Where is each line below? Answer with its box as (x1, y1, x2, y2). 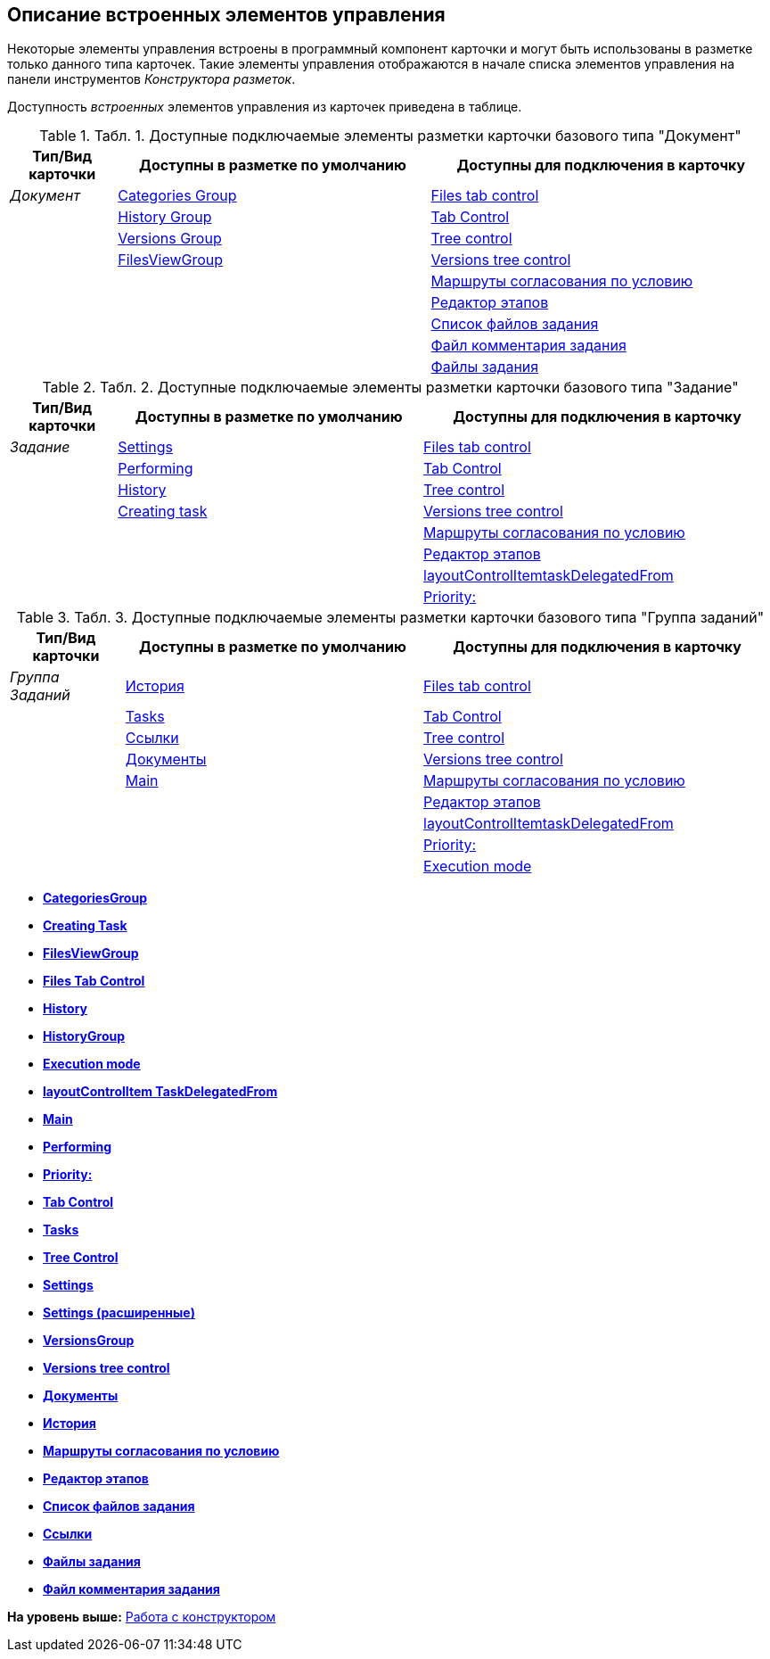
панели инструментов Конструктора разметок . (7, 71, 296, 87)
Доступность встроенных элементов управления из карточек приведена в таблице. (7, 99, 522, 115)
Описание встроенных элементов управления (7, 4, 446, 26)
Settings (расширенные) (43, 1305, 195, 1321)
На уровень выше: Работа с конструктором (7, 1609, 276, 1625)
